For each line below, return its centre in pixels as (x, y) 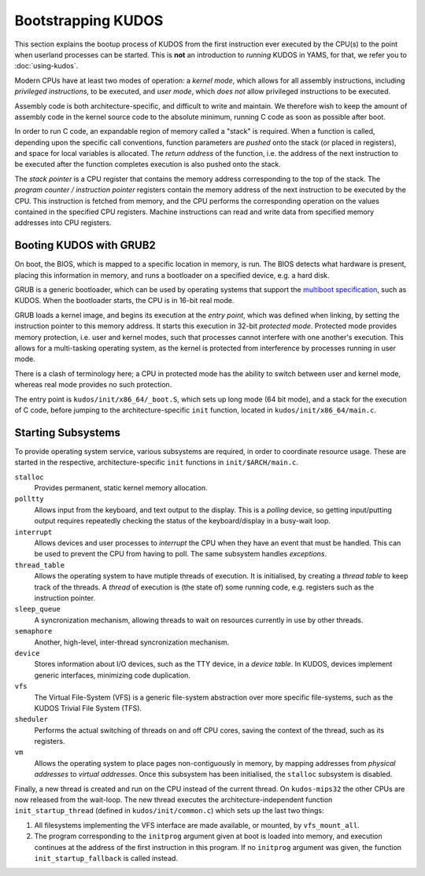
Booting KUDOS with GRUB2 (85, 245)
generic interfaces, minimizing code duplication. (112, 675)
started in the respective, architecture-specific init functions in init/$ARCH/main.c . (157, 462)
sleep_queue (37, 609)
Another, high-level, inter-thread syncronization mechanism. (132, 642)
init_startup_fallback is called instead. (106, 858)
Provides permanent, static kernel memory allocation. (121, 488)
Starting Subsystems (68, 432)
